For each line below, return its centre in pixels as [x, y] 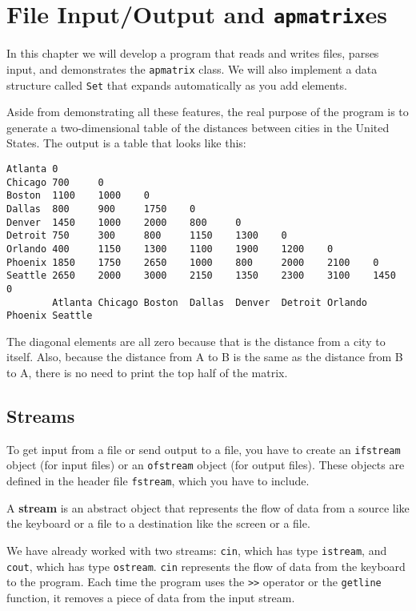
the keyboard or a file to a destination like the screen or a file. [158, 523]
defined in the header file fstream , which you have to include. [158, 481]
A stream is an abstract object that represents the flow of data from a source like [208, 507]
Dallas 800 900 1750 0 [101, 209]
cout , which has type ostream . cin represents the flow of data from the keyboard [206, 566]
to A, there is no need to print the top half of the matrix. [147, 372]
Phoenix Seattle [50, 316]
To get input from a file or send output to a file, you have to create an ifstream [204, 449]
